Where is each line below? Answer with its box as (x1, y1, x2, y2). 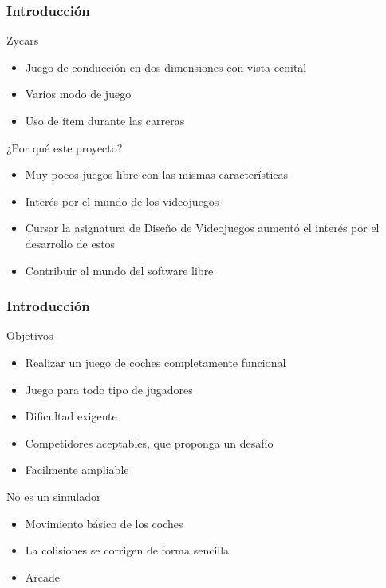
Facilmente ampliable (25, 461, 129, 478)
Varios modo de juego (25, 85, 132, 102)
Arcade (25, 568, 61, 585)
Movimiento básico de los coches (25, 515, 183, 531)
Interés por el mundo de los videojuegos (25, 192, 219, 209)
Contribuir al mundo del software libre (25, 262, 214, 278)
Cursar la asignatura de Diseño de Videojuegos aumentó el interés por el (25, 219, 380, 236)
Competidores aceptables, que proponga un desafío (25, 434, 274, 451)
